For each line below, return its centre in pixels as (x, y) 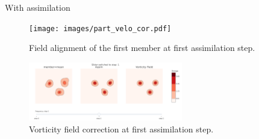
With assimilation (38, 7)
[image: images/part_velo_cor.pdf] (100, 28)
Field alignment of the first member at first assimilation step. (142, 48)
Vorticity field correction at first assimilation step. (121, 129)
